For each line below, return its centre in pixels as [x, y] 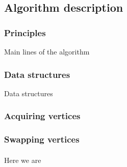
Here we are [23, 160]
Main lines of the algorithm [47, 51]
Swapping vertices [42, 139]
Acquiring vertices [42, 116]
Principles [25, 32]
